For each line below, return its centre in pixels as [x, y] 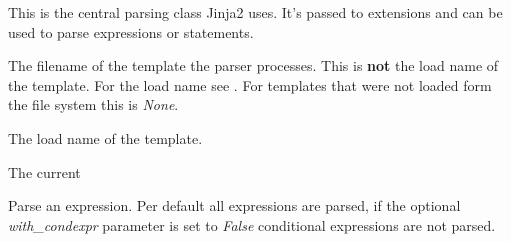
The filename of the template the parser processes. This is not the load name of [253, 65]
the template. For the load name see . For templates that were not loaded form [250, 84]
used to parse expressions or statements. [131, 31]
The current [44, 171]
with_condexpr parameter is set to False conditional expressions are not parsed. [252, 224]
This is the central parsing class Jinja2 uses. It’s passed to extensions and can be [255, 12]
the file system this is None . [93, 104]
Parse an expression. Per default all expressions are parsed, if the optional [234, 205]
